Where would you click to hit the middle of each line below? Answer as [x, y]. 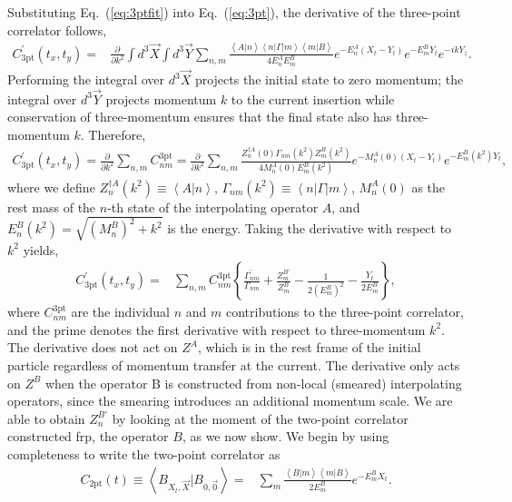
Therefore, [117, 135]
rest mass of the [52, 207]
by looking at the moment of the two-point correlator [260, 418]
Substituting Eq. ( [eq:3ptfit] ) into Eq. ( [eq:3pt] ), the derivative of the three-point [234, 12]
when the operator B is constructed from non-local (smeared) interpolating [253, 383]
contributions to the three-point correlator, [345, 312]
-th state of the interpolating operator [213, 207]
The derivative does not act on [93, 347]
